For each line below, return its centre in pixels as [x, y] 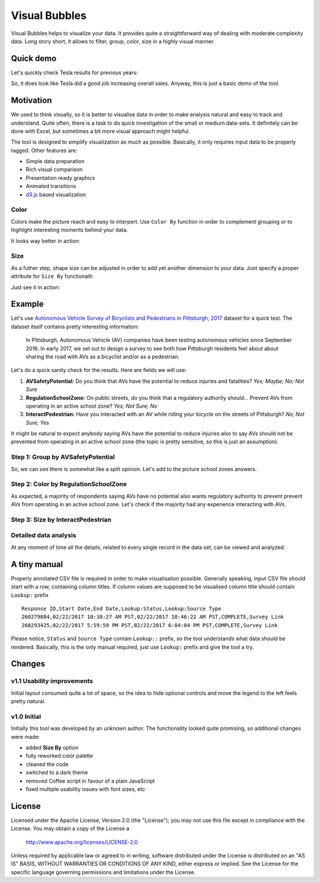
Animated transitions [51, 186]
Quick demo [34, 58]
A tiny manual [37, 564]
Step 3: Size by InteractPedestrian [61, 519]
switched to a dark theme [57, 773]
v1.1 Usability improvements [52, 681]
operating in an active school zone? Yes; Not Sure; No [92, 406]
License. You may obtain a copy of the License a [70, 828]
